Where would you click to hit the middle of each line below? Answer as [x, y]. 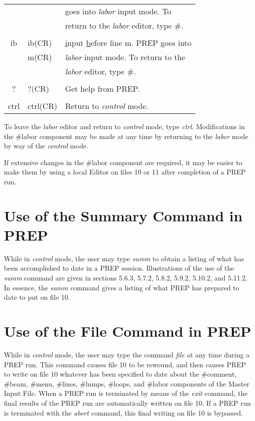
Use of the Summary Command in [123, 215]
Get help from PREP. [102, 88]
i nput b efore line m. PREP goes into [128, 43]
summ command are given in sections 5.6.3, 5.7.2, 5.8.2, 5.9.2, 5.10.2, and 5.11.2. [126, 278]
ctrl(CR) [42, 106]
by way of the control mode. [46, 146]
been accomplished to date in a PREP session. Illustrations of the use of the [119, 268]
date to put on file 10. [37, 297]
